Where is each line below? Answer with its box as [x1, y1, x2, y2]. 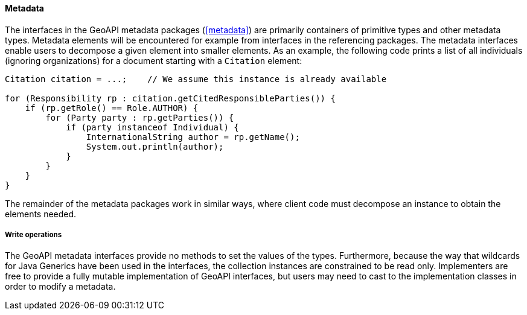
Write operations [5, 231, 62, 239]
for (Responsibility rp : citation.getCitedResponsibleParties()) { [5, 93, 336, 103]
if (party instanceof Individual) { [66, 122, 239, 132]
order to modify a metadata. [5, 281, 116, 292]
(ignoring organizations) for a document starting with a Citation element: [5, 55, 302, 66]
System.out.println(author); [86, 141, 224, 151]
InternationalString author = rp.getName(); [86, 132, 300, 142]
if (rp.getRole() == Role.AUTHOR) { [25, 103, 199, 113]
